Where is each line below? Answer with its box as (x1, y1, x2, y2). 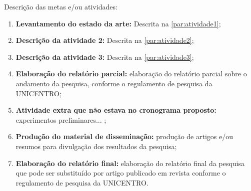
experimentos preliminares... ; (15, 114, 106, 125)
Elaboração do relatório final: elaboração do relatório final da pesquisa (15, 158, 245, 168)
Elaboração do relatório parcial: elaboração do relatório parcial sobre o (15, 68, 247, 79)
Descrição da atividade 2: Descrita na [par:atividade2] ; (15, 35, 194, 45)
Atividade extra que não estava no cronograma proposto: (15, 105, 216, 115)
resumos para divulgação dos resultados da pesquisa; (15, 141, 177, 151)
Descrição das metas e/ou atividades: (4, 1, 117, 11)
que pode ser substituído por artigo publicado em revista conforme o (15, 168, 226, 178)
